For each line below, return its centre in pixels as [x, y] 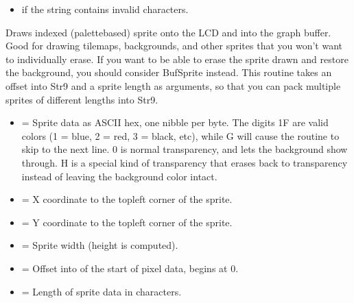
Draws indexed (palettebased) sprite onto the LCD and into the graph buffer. [168, 32]
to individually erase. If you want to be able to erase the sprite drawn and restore [177, 59]
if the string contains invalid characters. [105, 9]
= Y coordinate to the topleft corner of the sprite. [127, 222]
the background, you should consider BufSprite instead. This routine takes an [169, 72]
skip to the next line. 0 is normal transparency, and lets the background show [185, 149]
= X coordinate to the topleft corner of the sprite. [127, 199]
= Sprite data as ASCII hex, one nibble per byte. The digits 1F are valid [175, 122]
